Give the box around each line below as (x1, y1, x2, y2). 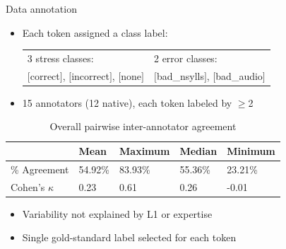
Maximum (119, 144, 170, 158)
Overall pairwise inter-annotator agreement (49, 119, 237, 134)
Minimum (227, 144, 275, 158)
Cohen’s (11, 179, 45, 194)
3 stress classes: (27, 50, 94, 65)
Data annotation (6, 1, 77, 16)
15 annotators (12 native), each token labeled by (22, 95, 232, 110)
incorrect (71, 68, 109, 83)
